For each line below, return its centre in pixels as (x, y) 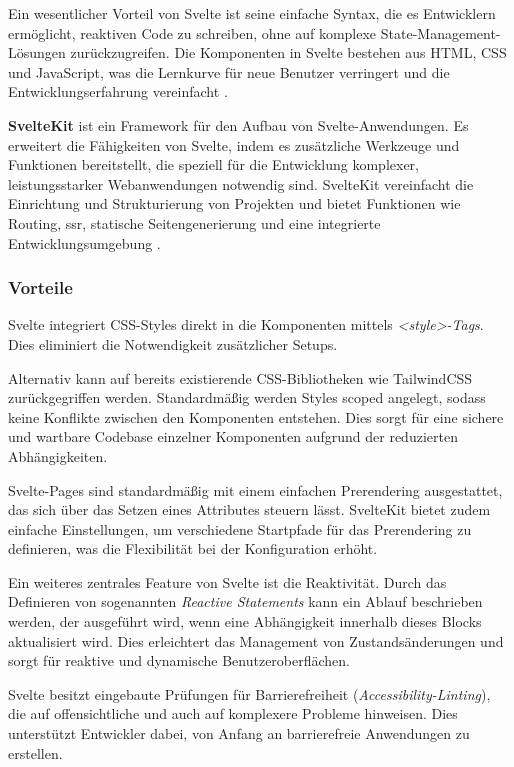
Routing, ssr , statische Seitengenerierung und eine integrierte (194, 222)
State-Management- (440, 32)
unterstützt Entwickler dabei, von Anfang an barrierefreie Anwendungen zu (239, 733)
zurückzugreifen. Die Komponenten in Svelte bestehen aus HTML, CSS (288, 52)
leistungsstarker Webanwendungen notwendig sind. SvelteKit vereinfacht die (241, 183)
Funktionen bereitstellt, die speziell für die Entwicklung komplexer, (213, 164)
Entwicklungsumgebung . (84, 242)
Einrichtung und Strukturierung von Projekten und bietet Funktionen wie (234, 203)
